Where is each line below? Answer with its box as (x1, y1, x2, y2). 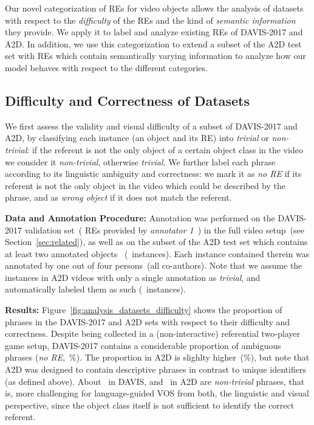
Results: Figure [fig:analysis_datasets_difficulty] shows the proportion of (5, 303, 282, 316)
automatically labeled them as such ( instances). (5, 283, 186, 295)
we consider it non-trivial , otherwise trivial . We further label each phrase (5, 155, 276, 168)
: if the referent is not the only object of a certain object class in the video (27, 143, 303, 156)
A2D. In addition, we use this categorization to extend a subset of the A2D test (5, 37, 302, 50)
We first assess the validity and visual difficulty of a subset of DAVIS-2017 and (5, 119, 298, 132)
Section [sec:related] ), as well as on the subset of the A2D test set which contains (5, 235, 308, 248)
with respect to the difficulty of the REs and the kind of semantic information (5, 13, 296, 26)
